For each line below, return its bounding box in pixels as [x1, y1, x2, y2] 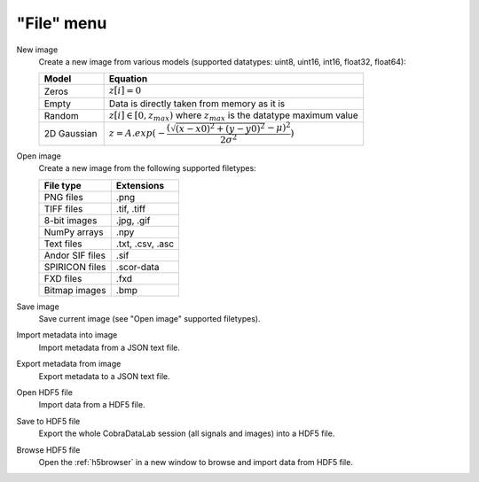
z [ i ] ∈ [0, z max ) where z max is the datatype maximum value [108, 109, 358, 123]
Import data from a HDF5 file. [38, 400, 145, 410]
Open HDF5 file [16, 386, 73, 398]
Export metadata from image [16, 359, 122, 369]
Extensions [115, 179, 164, 191]
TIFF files [43, 202, 83, 214]
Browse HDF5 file [16, 444, 81, 455]
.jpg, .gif [115, 214, 151, 226]
